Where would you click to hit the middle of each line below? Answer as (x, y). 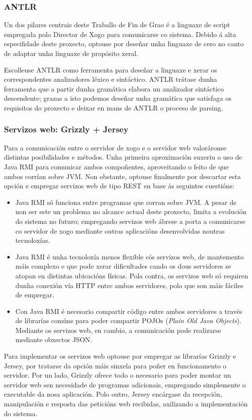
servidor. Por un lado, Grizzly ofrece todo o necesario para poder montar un (117, 375)
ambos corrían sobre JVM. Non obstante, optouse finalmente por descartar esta (122, 176)
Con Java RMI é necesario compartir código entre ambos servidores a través (129, 311)
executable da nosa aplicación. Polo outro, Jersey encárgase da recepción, (113, 394)
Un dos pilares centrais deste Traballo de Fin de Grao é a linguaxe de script (117, 25)
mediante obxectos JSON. (54, 339)
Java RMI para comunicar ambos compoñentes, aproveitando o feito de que (116, 166)
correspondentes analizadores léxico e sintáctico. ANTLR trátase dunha (111, 79)
